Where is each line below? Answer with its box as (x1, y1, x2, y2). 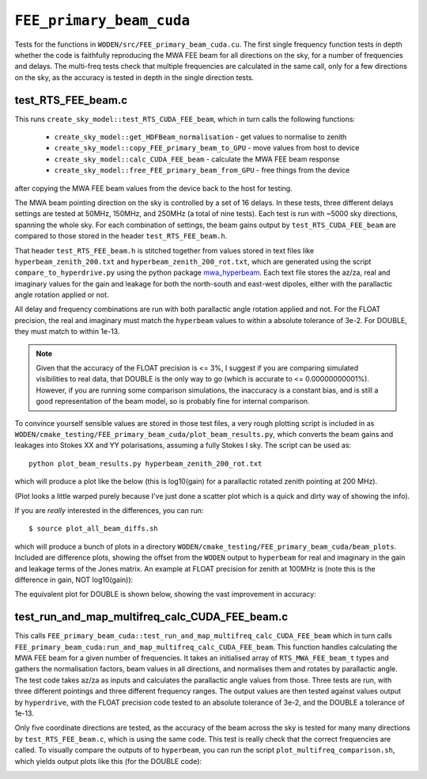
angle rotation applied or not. (14, 290, 110, 300)
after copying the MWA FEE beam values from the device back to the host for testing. (14, 183, 293, 193)
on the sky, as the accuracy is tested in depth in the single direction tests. (14, 72, 255, 82)
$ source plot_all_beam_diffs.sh (28, 524, 158, 534)
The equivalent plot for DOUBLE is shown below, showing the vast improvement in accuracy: (14, 590, 316, 599)
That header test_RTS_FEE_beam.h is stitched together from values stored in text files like (14, 245, 315, 255)
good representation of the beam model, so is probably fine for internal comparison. (36, 397, 310, 406)
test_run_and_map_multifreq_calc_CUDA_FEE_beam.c (14, 610, 289, 624)
